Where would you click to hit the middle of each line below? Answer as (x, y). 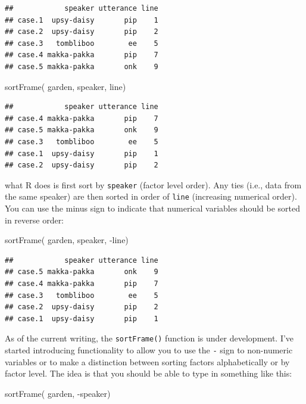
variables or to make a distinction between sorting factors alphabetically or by (147, 361)
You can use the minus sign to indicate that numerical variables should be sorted (153, 208)
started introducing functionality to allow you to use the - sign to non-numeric (149, 350)
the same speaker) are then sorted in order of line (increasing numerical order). (151, 196)
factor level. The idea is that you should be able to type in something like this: (149, 373)
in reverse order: (35, 220)
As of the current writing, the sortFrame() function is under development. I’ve (149, 338)
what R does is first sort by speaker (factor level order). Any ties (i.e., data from (153, 184)
